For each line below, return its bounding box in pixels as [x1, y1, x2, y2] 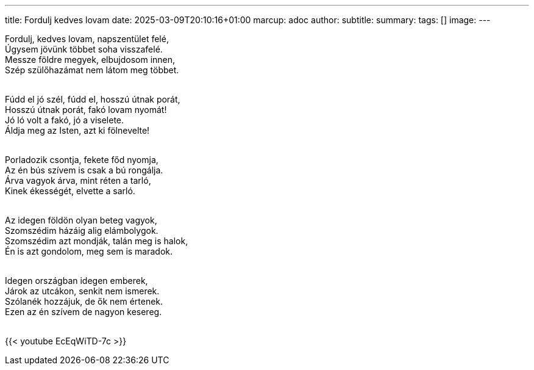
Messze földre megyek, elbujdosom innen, [5, 54, 176, 65]
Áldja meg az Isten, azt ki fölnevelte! [5, 125, 150, 136]
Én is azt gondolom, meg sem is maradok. [5, 246, 173, 256]
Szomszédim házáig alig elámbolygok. [5, 225, 158, 236]
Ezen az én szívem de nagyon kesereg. [5, 307, 162, 317]
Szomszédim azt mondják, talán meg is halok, [5, 236, 188, 246]
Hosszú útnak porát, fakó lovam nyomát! [5, 104, 167, 115]
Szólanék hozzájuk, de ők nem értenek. [5, 296, 163, 307]
